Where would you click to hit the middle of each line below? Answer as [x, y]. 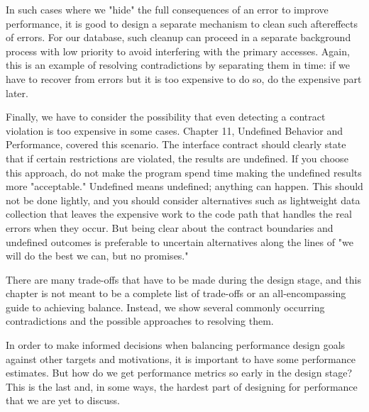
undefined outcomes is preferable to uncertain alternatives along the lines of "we [180, 241]
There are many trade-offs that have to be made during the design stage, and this [183, 279]
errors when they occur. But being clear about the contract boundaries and [170, 227]
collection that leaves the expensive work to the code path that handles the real [179, 214]
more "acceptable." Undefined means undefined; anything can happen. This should [184, 186]
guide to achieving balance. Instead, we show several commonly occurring [165, 307]
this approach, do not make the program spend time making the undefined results [184, 172]
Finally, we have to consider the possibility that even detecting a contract [166, 117]
